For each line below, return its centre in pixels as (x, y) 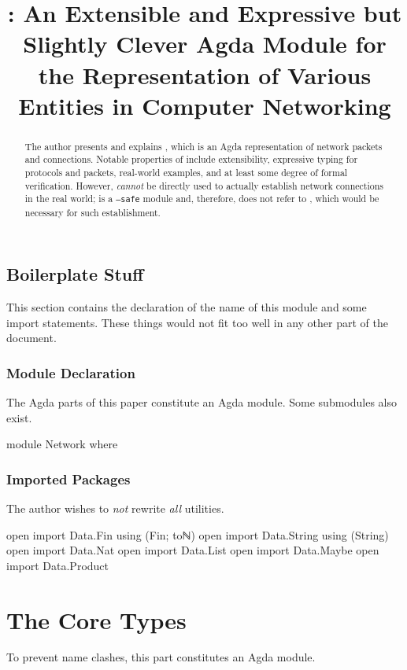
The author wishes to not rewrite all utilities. (115, 508)
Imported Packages (68, 479)
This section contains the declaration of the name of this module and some (187, 306)
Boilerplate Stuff (75, 274)
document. (31, 338)
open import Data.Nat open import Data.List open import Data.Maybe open (193, 550)
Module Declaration (71, 372)
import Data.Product (58, 565)
